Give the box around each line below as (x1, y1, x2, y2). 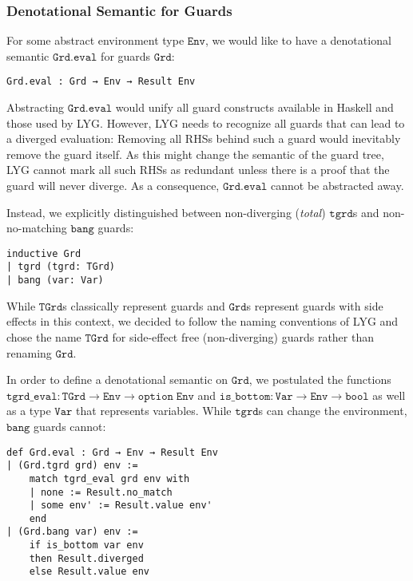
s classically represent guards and (62, 297, 225, 314)
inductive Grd (6, 247, 81, 259)
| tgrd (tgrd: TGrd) (6, 261, 116, 273)
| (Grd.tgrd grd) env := (6, 460, 138, 472)
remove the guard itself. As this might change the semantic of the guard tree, (6, 145, 384, 162)
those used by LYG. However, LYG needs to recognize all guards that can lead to (6, 114, 405, 131)
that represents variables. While (76, 402, 232, 419)
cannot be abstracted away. (271, 177, 404, 194)
